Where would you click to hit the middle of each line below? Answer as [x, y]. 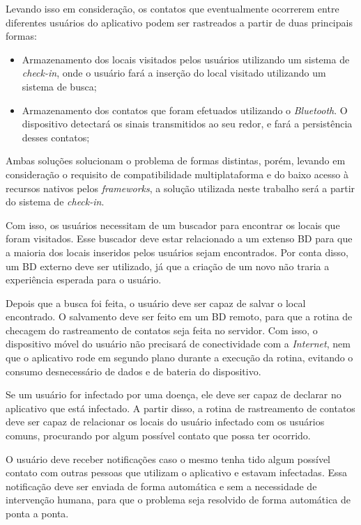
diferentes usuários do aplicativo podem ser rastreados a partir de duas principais [179, 22]
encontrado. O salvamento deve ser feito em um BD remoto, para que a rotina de [179, 316]
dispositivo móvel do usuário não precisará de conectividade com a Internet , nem [178, 344]
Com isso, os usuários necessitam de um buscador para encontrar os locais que [173, 225]
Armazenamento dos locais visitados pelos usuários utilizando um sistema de [186, 59]
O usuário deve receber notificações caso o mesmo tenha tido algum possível [168, 459]
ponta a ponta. [37, 513]
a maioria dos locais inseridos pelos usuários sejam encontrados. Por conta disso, [177, 252]
